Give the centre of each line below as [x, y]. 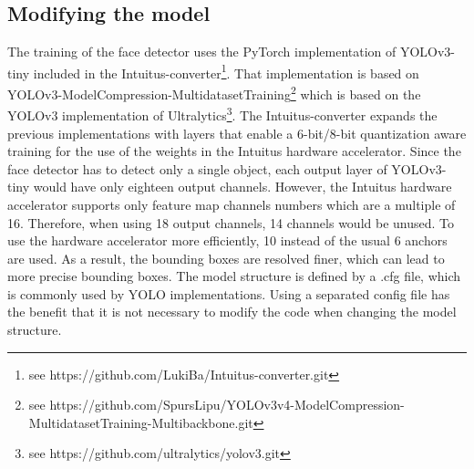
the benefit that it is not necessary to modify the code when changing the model [232, 312]
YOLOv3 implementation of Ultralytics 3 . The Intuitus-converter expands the [222, 114]
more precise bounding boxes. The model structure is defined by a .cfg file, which [234, 276]
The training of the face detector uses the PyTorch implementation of [202, 52]
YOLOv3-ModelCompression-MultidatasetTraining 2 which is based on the [214, 93]
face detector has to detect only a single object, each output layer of [197, 168]
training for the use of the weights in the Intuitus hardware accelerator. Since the [234, 151]
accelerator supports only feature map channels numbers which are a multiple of [232, 204]
